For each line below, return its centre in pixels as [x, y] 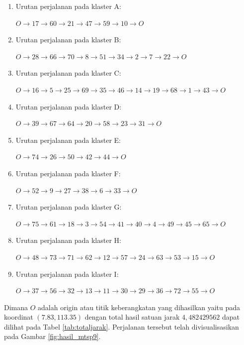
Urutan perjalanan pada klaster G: [69, 207]
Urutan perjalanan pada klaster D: [69, 106]
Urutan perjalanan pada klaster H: [68, 240]
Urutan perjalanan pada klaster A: [68, 6]
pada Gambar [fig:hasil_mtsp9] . [52, 336]
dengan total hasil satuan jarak [132, 317]
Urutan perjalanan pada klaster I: [67, 274]
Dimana [16, 307]
